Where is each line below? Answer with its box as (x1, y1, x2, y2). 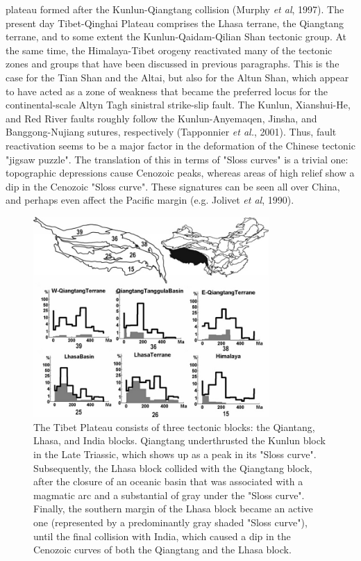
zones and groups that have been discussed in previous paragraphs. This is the (6, 56, 339, 71)
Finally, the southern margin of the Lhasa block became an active (33, 501, 313, 516)
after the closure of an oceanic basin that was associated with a (33, 474, 303, 489)
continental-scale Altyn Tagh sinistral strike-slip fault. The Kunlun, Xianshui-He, (6, 97, 351, 112)
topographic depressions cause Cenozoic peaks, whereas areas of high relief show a (6, 165, 355, 180)
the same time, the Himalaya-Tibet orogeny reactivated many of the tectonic (6, 42, 333, 57)
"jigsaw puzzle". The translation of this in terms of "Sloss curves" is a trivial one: (6, 152, 349, 166)
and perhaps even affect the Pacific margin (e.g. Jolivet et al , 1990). (6, 193, 294, 207)
